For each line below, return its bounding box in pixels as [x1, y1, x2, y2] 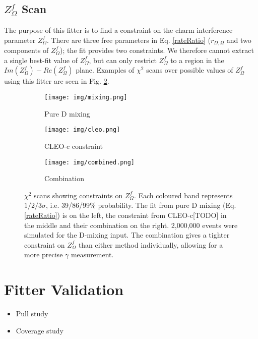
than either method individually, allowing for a [78, 239, 223, 250]
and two [226, 34, 251, 45]
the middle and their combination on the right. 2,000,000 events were [24, 219, 238, 230]
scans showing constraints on [34, 190, 123, 200]
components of [4, 45, 49, 55]
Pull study [16, 308, 48, 319]
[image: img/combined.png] [44, 158, 135, 166]
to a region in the [170, 54, 224, 65]
